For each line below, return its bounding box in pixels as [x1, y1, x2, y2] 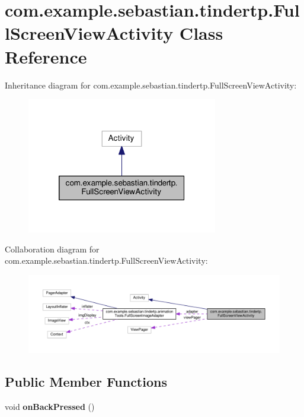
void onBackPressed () [5, 400, 95, 413]
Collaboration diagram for [5, 242, 100, 255]
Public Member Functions [5, 372, 167, 391]
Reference [5, 44, 87, 68]
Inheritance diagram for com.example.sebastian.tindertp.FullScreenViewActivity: [5, 78, 297, 91]
